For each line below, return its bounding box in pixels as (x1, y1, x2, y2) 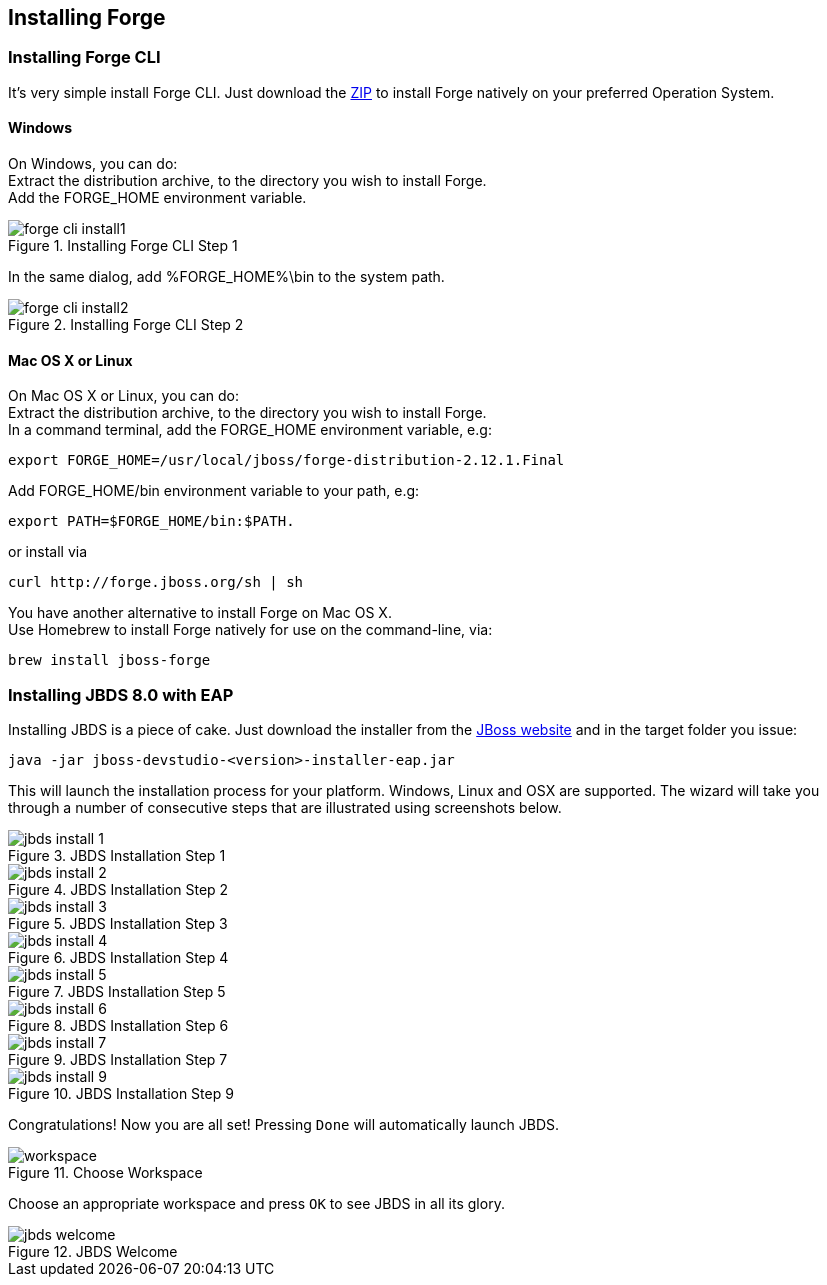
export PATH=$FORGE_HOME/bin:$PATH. (8, 513, 295, 530)
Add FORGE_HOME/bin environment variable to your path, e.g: (8, 482, 420, 500)
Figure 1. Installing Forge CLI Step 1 (8, 237, 238, 255)
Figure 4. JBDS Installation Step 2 (8, 880, 229, 898)
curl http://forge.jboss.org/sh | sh (8, 574, 304, 591)
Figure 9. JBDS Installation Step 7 (8, 1050, 228, 1068)
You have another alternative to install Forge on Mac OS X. (8, 604, 392, 622)
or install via (8, 543, 88, 561)
